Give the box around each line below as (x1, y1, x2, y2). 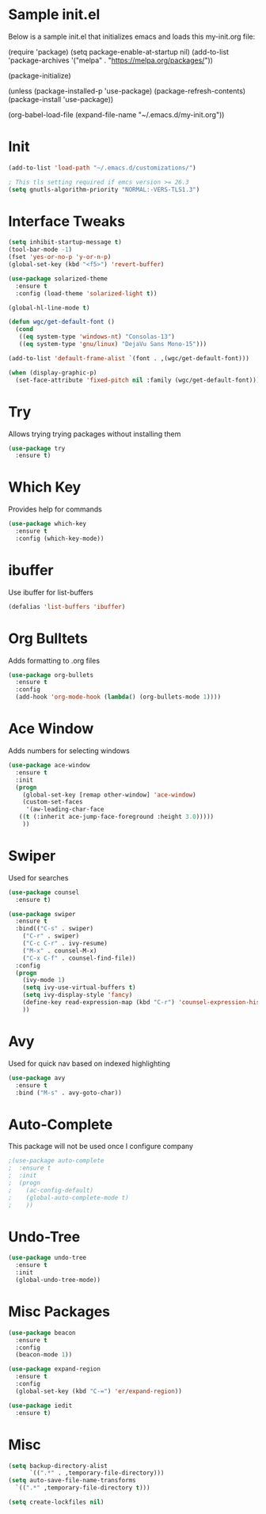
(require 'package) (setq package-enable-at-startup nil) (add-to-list (8, 47, 230, 56)
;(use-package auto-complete (8, 1157, 104, 1165)
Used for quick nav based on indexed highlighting (8, 1059, 170, 1068)
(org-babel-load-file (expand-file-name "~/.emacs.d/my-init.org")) (8, 109, 225, 120)
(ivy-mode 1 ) (22, 976, 66, 984)
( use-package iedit (8, 1402, 73, 1409)
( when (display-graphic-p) (8, 368, 97, 377)
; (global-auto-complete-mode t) (8, 1193, 129, 1201)
